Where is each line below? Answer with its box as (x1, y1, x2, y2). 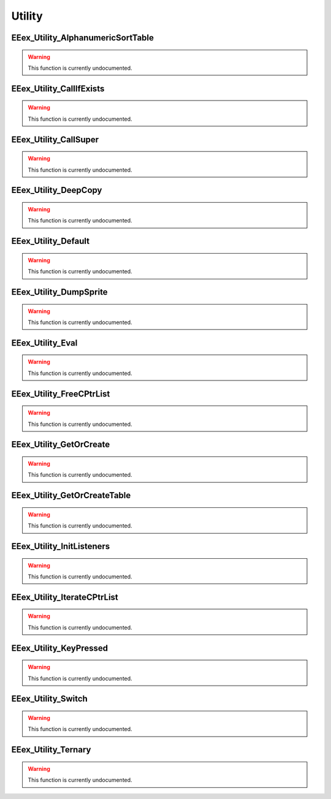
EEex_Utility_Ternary (11, 744, 91, 755)
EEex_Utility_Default (11, 236, 90, 246)
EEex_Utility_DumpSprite (11, 287, 108, 297)
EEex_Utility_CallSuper (11, 134, 99, 145)
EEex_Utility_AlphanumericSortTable (11, 32, 154, 43)
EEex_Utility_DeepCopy (11, 185, 102, 195)
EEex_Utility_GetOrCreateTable (11, 490, 131, 501)
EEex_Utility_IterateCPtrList (11, 592, 119, 602)
